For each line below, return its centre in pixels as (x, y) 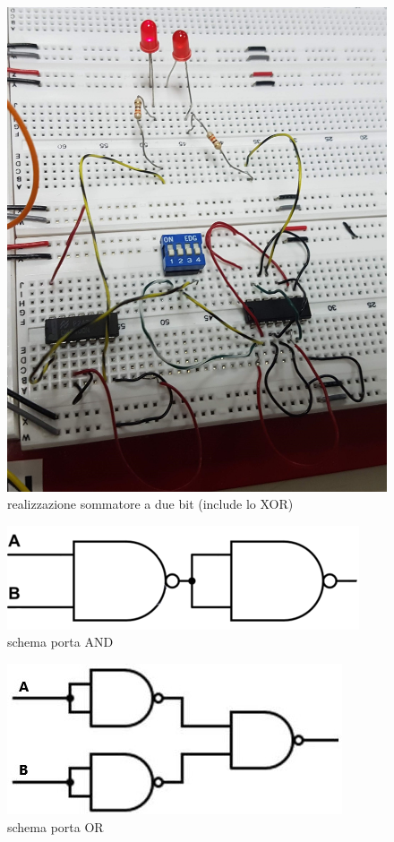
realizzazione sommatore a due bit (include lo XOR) (150, 504)
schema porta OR (56, 826)
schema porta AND (60, 642)
